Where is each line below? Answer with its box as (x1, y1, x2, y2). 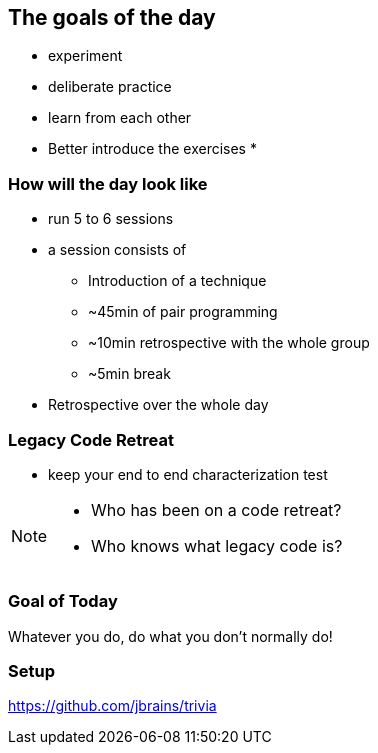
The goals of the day (8, 5, 216, 30)
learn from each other (48, 109, 192, 127)
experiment (48, 47, 123, 65)
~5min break (88, 365, 171, 383)
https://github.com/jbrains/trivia (8, 697, 217, 715)
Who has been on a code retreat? (91, 499, 342, 520)
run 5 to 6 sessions (48, 210, 174, 228)
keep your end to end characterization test (48, 465, 328, 483)
